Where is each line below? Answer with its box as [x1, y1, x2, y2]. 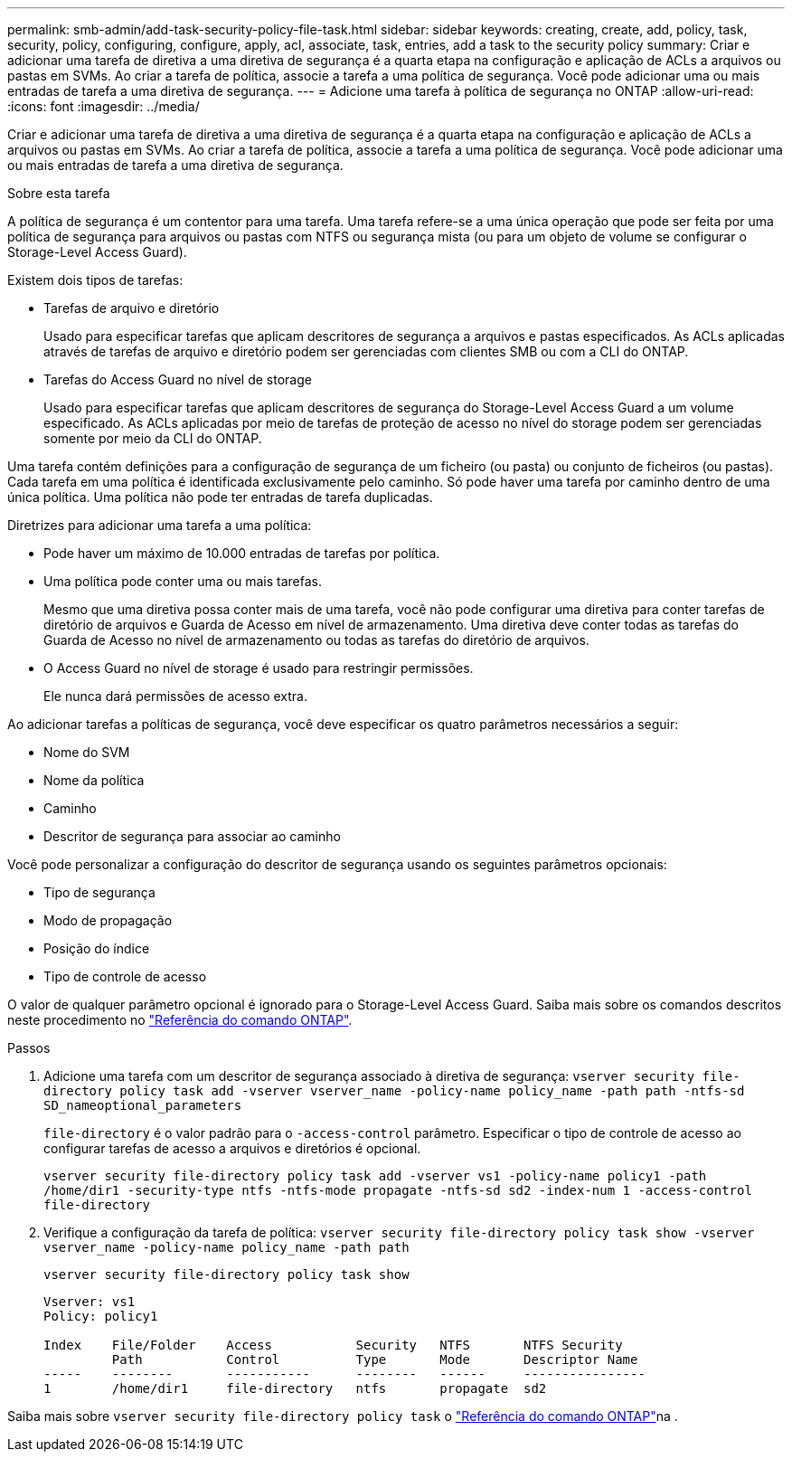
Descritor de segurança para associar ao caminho [43, 829, 341, 844]
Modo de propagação [43, 913, 173, 928]
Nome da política [43, 772, 145, 788]
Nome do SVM [43, 744, 130, 760]
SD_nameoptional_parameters [43, 1098, 242, 1113]
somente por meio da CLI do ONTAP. [43, 431, 262, 446]
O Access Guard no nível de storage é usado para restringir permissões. [43, 660, 474, 676]
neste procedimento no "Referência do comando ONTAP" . [7, 1012, 353, 1028]
